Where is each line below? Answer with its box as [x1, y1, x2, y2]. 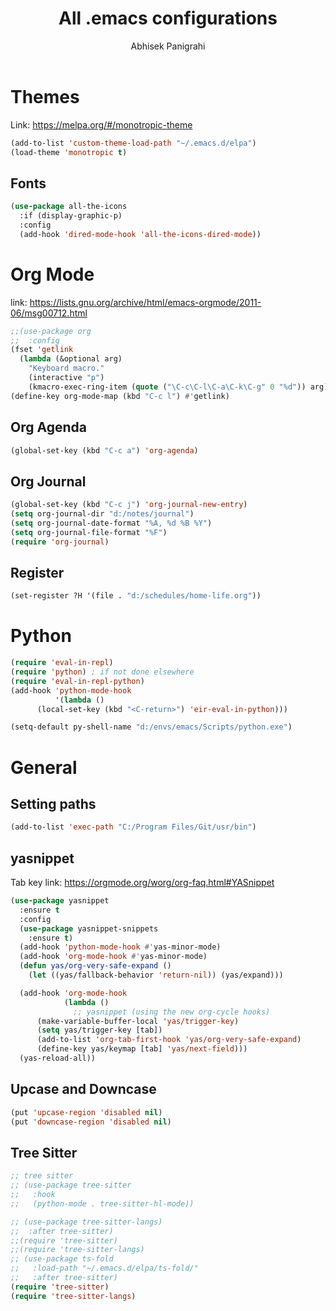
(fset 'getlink [10, 345, 74, 355]
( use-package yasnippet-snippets [19, 923, 159, 934]
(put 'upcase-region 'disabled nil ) [10, 1107, 163, 1117]
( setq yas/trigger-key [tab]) [36, 1025, 163, 1036]
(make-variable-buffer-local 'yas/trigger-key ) [36, 1016, 240, 1026]
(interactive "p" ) [28, 373, 105, 383]
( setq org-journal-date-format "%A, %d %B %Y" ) [10, 518, 213, 528]
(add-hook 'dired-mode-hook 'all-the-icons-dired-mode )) [19, 229, 262, 239]
